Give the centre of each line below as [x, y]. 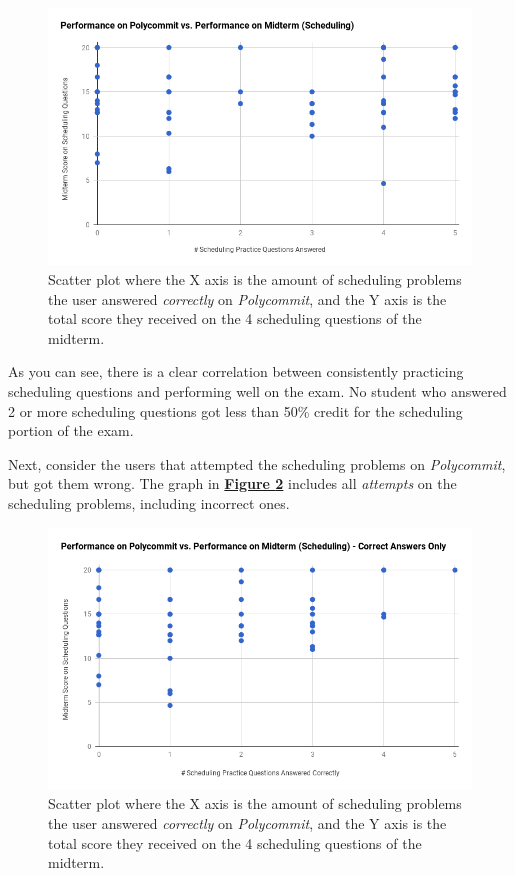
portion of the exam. [71, 430]
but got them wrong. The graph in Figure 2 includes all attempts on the [232, 483]
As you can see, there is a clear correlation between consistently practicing [236, 371]
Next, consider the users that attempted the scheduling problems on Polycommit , [257, 463]
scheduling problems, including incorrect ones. [149, 503]
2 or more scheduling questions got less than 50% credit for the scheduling [235, 410]
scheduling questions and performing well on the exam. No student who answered [257, 391]
